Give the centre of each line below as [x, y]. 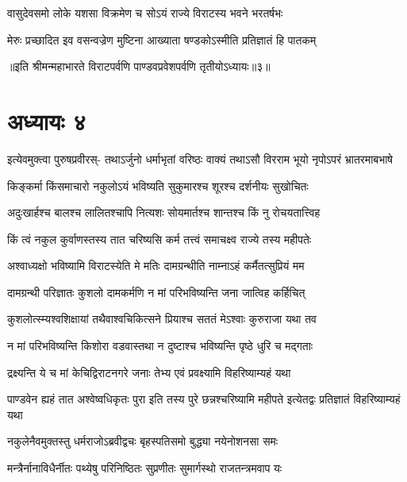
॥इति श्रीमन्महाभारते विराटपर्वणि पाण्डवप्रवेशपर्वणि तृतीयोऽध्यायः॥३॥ [139, 66]
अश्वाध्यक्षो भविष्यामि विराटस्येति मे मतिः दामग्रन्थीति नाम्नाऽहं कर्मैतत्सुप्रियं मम [156, 266]
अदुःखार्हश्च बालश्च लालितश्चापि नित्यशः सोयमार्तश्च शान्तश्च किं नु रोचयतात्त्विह [164, 212]
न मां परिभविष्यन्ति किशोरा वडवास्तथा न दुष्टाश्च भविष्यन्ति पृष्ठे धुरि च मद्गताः [160, 346]
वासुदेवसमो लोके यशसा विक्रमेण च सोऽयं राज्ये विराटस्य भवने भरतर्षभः [145, 13]
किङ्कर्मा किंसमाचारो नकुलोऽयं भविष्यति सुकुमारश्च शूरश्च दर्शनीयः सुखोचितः [158, 185]
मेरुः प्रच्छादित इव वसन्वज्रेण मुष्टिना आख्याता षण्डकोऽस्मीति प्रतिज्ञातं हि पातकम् [162, 39]
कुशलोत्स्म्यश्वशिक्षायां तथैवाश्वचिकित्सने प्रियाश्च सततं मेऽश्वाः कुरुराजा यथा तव [162, 319]
